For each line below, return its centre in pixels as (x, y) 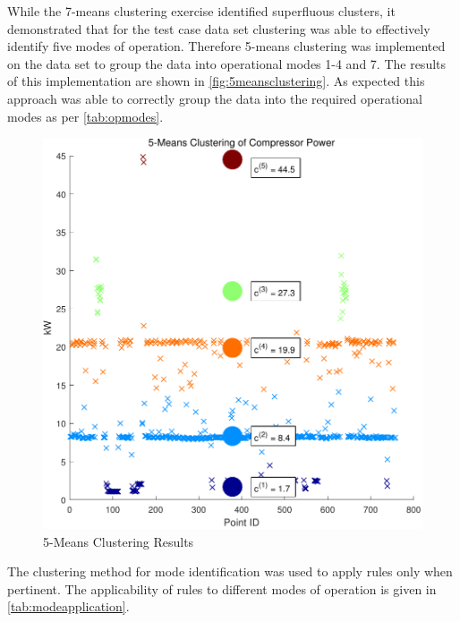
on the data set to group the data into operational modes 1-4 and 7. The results (227, 63)
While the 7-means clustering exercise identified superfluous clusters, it (201, 11)
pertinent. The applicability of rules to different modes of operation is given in (222, 588)
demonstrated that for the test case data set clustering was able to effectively (219, 28)
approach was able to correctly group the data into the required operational (215, 98)
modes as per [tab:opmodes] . (85, 116)
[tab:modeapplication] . (68, 606)
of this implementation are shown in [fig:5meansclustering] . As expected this (216, 81)
